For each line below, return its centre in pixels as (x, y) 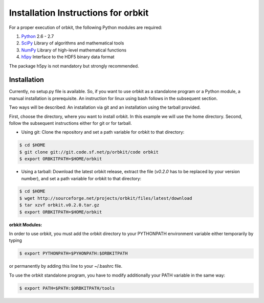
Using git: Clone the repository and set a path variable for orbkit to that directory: (103, 132)
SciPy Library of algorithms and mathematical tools (73, 43)
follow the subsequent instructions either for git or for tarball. (70, 123)
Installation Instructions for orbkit (79, 13)
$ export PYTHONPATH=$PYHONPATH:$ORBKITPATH (74, 254)
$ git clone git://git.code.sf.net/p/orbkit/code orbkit (89, 152)
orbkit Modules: (26, 225)
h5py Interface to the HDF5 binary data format (68, 57)
